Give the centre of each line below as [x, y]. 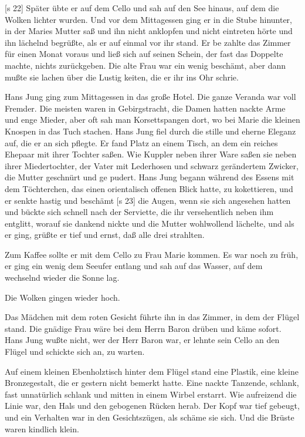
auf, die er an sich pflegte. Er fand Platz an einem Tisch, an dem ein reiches [141, 142]
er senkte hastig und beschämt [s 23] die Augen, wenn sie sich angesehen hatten [148, 200]
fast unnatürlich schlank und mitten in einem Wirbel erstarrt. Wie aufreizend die [151, 394]
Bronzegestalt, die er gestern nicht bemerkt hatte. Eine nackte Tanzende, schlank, [152, 383]
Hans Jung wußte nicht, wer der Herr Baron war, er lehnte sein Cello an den [142, 340]
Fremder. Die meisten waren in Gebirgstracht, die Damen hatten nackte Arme [145, 108]
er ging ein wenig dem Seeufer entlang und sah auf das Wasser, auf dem [134, 266]
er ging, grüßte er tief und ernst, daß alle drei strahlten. [105, 235]
